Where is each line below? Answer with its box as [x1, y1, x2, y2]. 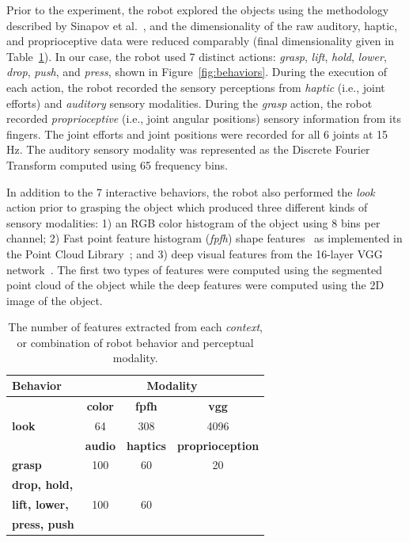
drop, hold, [12, 476, 74, 493]
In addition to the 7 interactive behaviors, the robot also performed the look [6, 183, 375, 200]
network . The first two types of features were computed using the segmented [6, 261, 382, 277]
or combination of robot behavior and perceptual [17, 334, 254, 350]
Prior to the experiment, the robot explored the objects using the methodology [6, 2, 389, 17]
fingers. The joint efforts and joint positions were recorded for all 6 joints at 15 [6, 125, 388, 142]
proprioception [176, 437, 259, 453]
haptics [126, 437, 166, 453]
